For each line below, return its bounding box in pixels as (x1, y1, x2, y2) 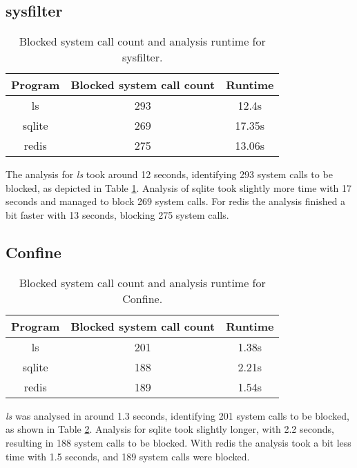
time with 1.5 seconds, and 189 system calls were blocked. (6, 449, 250, 463)
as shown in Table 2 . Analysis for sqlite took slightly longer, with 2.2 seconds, (6, 422, 334, 436)
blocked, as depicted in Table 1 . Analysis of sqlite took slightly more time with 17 (6, 180, 351, 195)
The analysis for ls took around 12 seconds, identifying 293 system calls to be (6, 167, 333, 182)
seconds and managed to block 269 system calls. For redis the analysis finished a (6, 194, 346, 208)
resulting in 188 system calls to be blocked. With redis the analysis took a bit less (6, 435, 351, 449)
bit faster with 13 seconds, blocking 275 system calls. (6, 207, 229, 222)
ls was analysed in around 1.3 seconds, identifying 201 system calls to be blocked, (6, 408, 349, 422)
